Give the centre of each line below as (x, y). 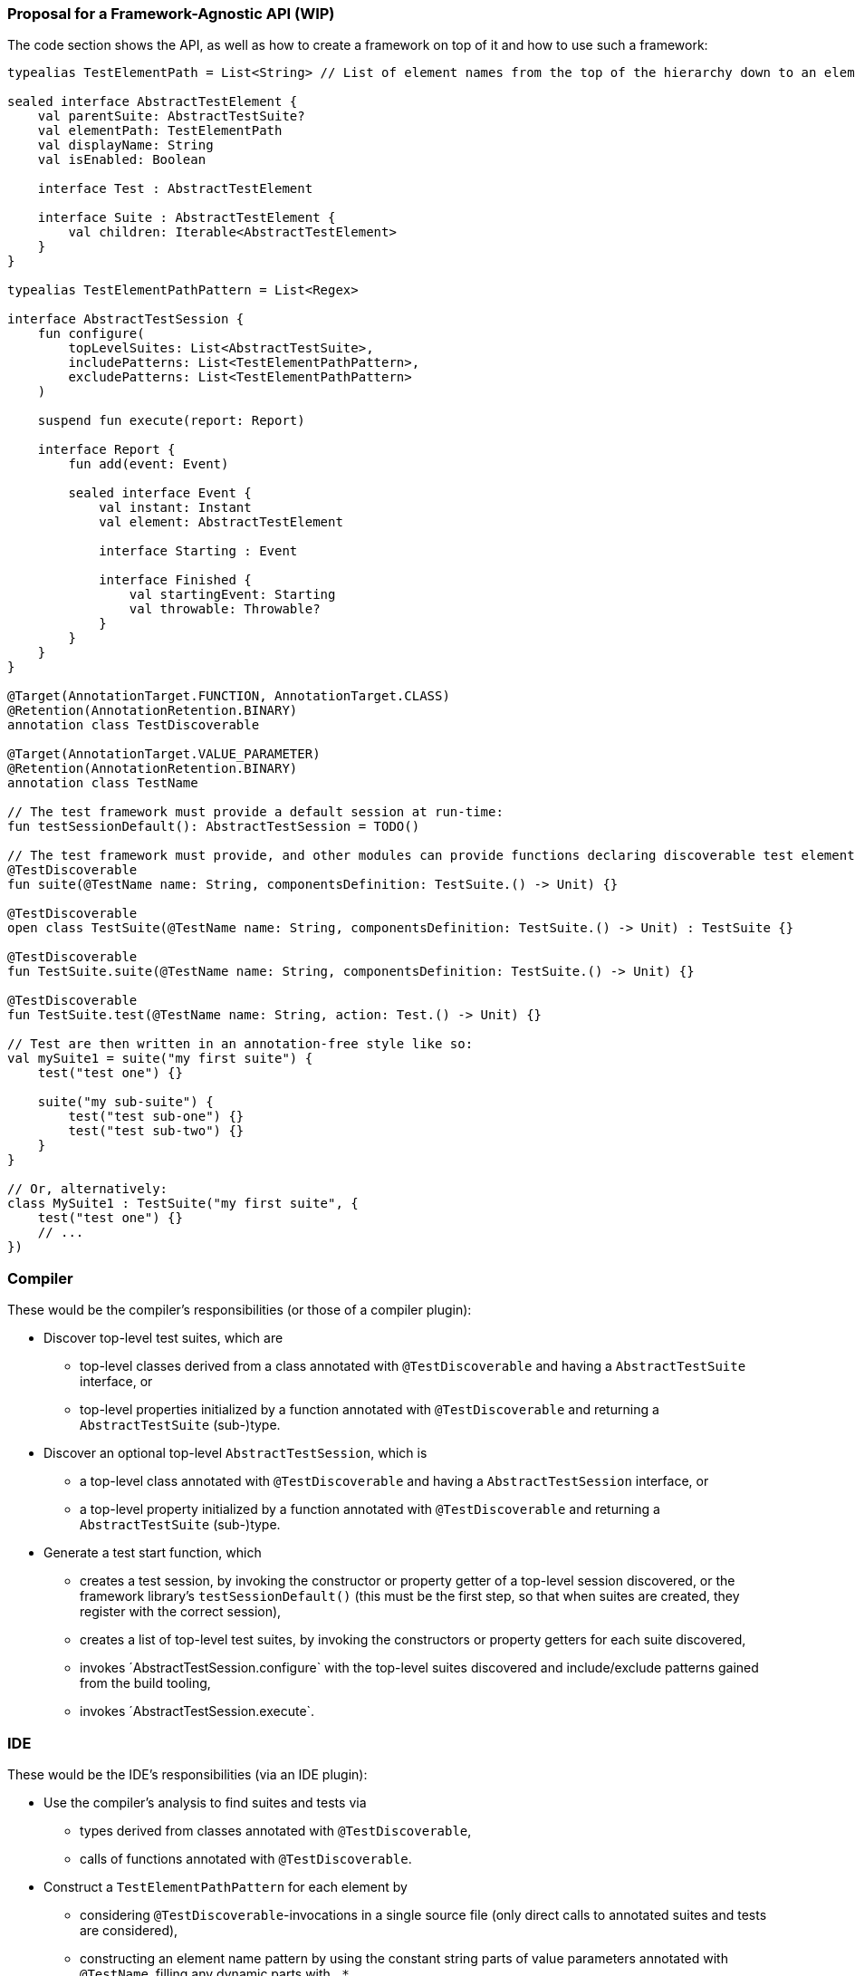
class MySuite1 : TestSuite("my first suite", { (183, 1204)
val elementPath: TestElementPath (160, 131)
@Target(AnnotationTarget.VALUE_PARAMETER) (164, 754)
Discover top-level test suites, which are (163, 1338)
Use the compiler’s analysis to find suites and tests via (205, 1802)
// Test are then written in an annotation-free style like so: (240, 1044)
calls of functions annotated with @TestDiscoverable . (246, 1858)
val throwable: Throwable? (225, 609)
